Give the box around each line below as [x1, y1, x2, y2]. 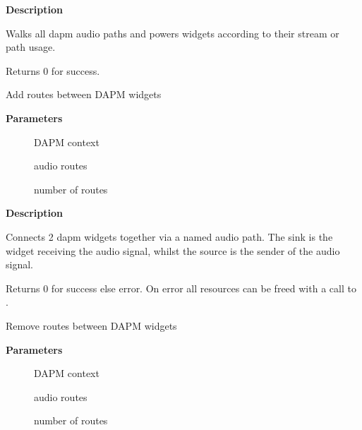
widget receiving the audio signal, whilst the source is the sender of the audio [6, 243, 340, 258]
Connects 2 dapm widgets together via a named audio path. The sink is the [6, 229, 333, 244]
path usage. [6, 40, 56, 54]
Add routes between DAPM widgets [6, 87, 162, 102]
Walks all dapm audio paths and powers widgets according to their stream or [6, 25, 339, 40]
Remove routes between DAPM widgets [6, 318, 177, 333]
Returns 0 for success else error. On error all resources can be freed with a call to [6, 280, 356, 295]
